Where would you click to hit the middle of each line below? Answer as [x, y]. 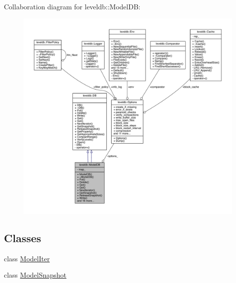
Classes [23, 238]
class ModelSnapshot [35, 275]
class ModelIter [27, 258]
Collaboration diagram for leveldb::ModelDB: [72, 6]
